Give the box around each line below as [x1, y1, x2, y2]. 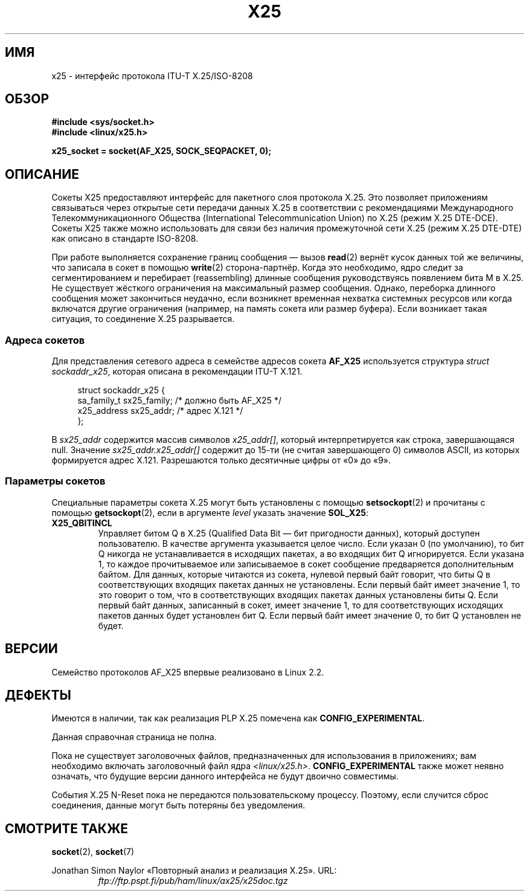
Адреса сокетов [5, 334, 85, 346]
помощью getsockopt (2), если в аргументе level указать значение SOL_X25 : [51, 507, 368, 518]
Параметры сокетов [5, 475, 106, 488]
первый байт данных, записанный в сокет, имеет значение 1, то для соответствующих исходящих [98, 599, 504, 610]
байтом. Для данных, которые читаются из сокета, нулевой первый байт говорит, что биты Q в [98, 569, 491, 579]
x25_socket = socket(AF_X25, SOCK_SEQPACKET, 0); [51, 146, 272, 156]
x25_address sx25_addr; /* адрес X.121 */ [77, 405, 243, 416]
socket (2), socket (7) [51, 846, 135, 857]
